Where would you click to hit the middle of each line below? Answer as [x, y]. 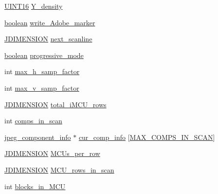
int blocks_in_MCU [35, 186]
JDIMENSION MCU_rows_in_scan [59, 169]
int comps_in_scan [33, 121]
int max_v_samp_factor [42, 87]
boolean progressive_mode [44, 55]
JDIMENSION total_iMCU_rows [55, 104]
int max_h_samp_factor [42, 71]
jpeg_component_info [38, 137]
